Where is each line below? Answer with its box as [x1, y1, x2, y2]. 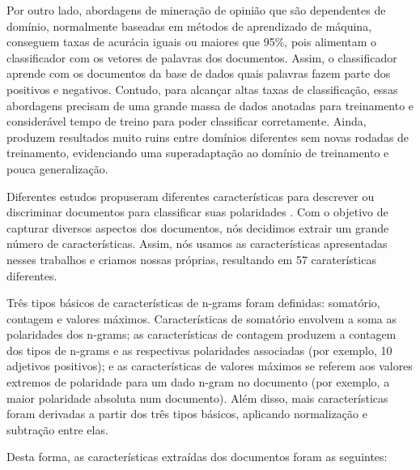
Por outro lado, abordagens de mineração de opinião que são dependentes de [6, 2, 386, 18]
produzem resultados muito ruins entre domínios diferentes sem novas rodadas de [6, 128, 409, 145]
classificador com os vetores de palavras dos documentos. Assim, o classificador [6, 49, 397, 66]
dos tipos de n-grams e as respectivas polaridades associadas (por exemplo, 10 [6, 341, 392, 358]
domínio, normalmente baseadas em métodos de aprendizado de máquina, [6, 17, 372, 34]
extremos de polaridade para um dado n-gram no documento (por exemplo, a [6, 374, 390, 391]
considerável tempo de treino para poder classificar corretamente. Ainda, [6, 113, 367, 130]
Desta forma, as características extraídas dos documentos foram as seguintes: [6, 448, 388, 465]
